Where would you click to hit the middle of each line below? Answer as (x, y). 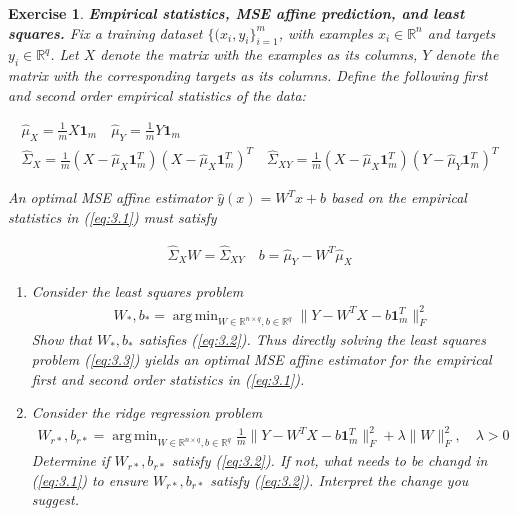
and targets (461, 32)
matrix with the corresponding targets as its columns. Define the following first (248, 75)
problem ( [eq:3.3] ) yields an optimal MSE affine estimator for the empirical (261, 359)
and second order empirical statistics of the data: (157, 94)
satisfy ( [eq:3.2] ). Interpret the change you (339, 479)
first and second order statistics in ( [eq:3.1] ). (168, 378)
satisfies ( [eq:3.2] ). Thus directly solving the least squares (312, 339)
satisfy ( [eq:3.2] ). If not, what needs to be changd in (329, 460)
